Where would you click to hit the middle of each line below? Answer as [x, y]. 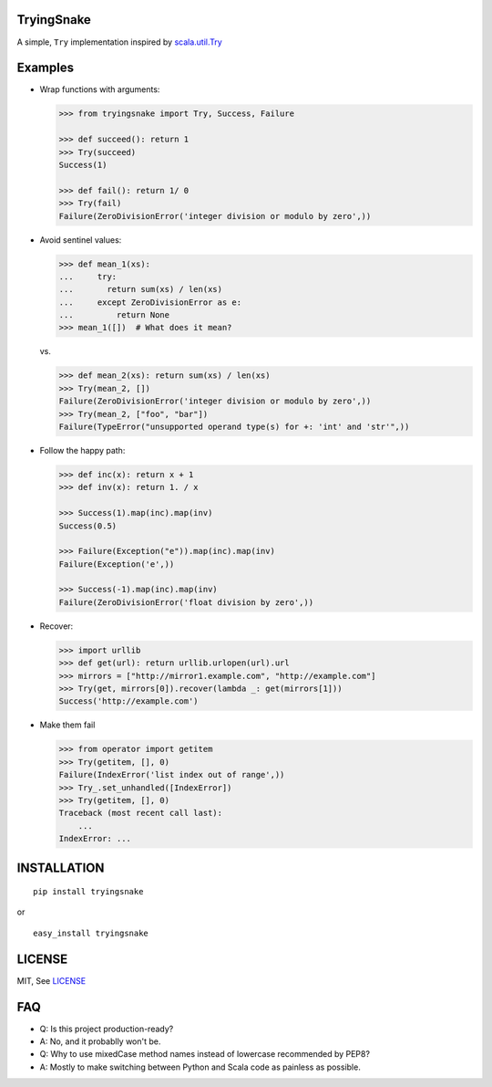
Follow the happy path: [82, 450]
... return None [114, 315]
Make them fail [67, 725]
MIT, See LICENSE [51, 980]
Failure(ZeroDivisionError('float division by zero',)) [186, 602]
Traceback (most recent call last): [141, 813]
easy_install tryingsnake [91, 933]
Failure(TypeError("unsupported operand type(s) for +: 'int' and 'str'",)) [234, 426]
